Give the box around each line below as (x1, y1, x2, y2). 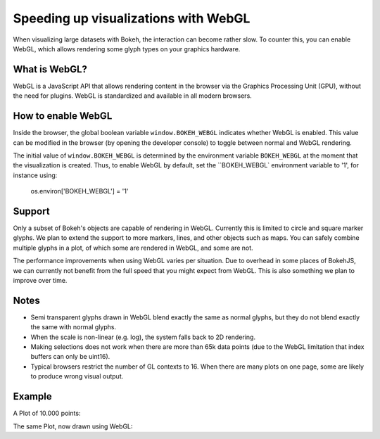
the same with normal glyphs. (30, 323, 117, 331)
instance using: (13, 171, 58, 179)
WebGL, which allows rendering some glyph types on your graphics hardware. (13, 44, 241, 53)
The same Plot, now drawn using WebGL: (13, 422, 133, 431)
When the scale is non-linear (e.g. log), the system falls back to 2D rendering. (30, 333, 256, 341)
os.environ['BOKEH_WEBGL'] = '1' (30, 187, 129, 196)
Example (13, 390, 52, 402)
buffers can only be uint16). (30, 352, 110, 361)
